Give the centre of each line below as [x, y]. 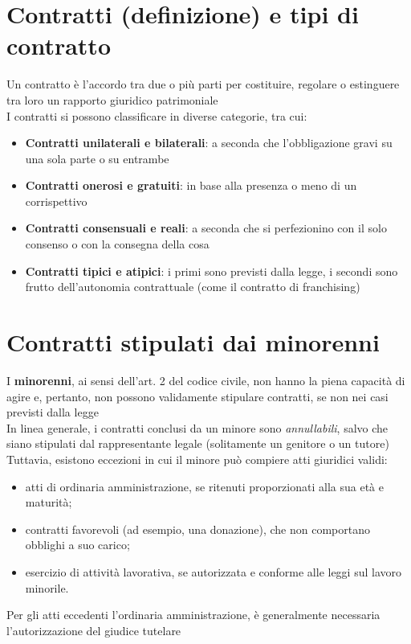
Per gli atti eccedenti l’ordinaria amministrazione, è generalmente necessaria [193, 615]
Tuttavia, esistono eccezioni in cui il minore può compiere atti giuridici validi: [197, 459]
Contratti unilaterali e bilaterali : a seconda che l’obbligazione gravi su [209, 143]
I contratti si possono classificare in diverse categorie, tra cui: [157, 115]
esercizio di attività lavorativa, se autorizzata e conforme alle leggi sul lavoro [214, 571]
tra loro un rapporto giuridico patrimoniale [112, 99]
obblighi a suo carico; [77, 545]
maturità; [49, 502]
